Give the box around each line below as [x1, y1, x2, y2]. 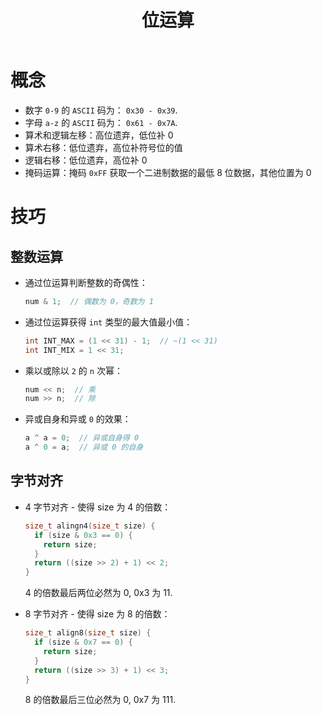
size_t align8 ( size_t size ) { [24, 628, 152, 638]
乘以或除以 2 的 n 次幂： [24, 364, 123, 376]
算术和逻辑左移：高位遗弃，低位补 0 [24, 129, 174, 141]
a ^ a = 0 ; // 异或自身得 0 [24, 433, 140, 443]
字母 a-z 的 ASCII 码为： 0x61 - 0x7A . [24, 116, 178, 128]
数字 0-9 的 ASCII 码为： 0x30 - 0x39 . [24, 104, 178, 116]
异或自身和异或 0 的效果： [24, 413, 132, 425]
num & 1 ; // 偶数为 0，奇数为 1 [24, 296, 154, 306]
